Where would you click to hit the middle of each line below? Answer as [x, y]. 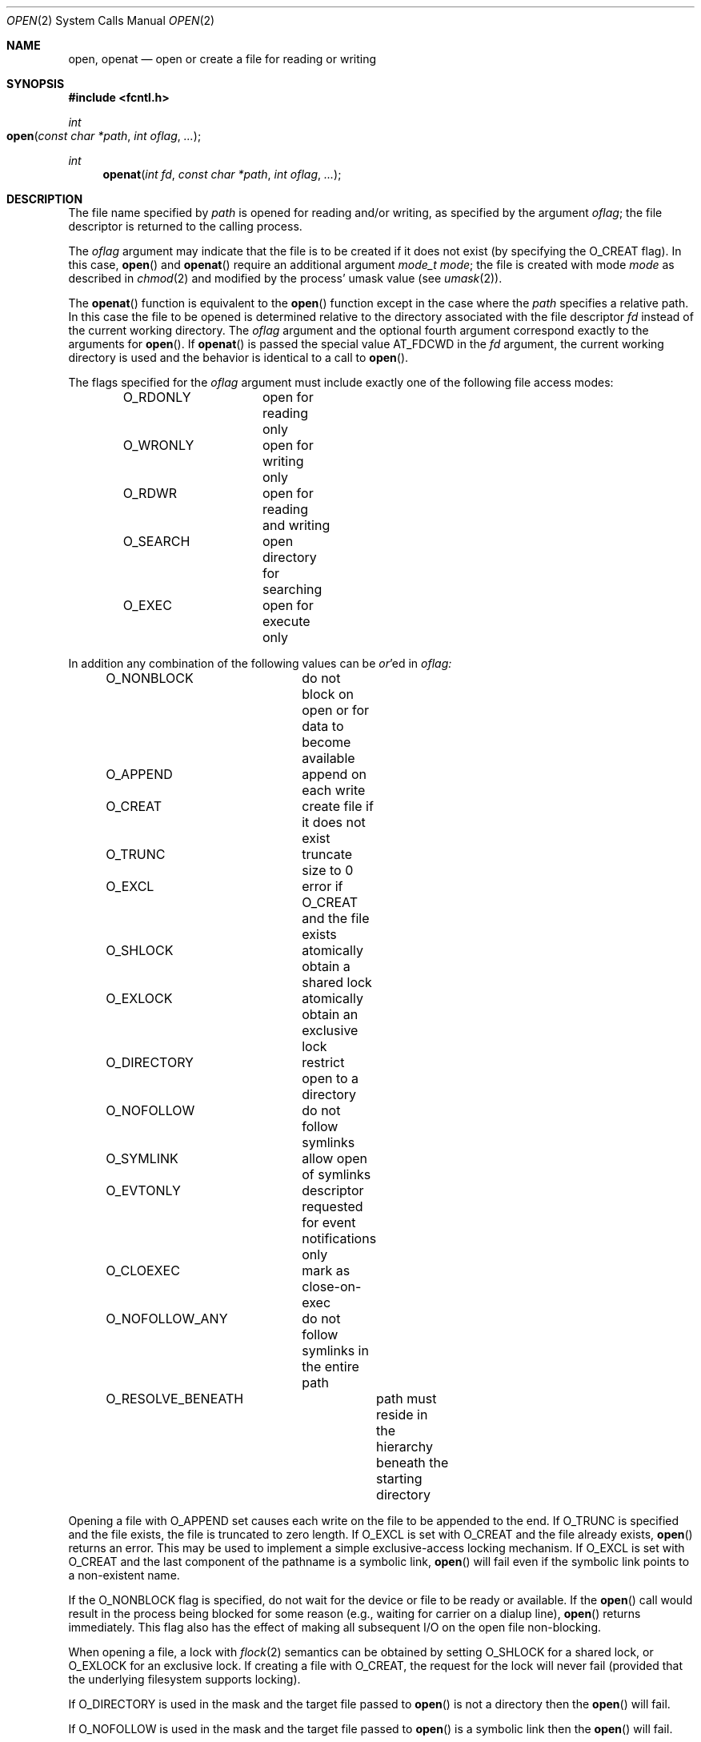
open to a [330, 1078]
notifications [339, 1238]
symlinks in [335, 1351]
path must [407, 1399]
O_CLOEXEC [143, 1270]
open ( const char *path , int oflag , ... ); [104, 136]
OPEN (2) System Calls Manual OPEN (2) [111, 20]
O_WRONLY [158, 445]
